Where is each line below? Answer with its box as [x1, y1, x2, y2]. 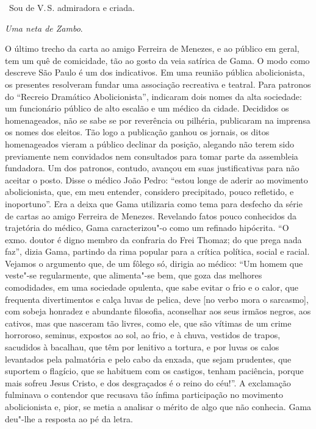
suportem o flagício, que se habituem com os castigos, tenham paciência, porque [5, 364, 304, 377]
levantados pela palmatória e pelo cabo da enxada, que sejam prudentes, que [5, 352, 292, 365]
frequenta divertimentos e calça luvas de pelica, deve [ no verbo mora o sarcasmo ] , [5, 292, 309, 305]
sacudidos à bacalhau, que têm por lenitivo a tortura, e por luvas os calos [5, 341, 279, 353]
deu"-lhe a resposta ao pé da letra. [5, 412, 134, 425]
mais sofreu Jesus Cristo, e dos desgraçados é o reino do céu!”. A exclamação [5, 376, 291, 389]
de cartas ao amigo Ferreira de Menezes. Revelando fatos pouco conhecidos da [5, 209, 296, 222]
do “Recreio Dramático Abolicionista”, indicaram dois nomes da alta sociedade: [5, 90, 302, 102]
